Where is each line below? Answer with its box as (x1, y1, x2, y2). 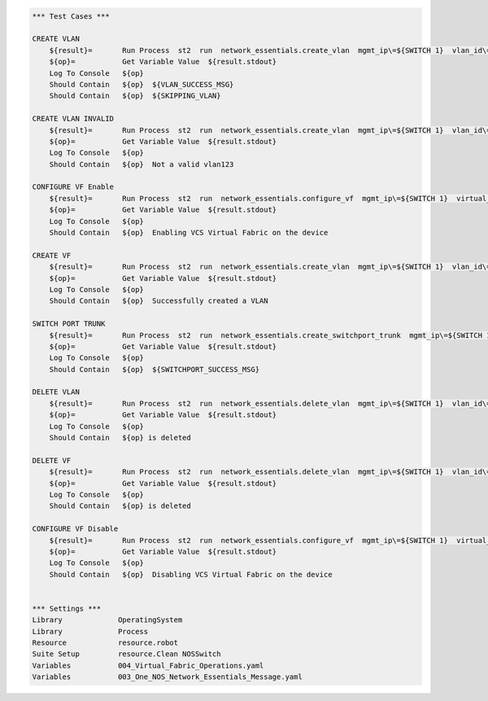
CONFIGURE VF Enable (32, 182, 114, 191)
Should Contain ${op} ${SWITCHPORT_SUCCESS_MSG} (49, 365, 260, 374)
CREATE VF (32, 251, 72, 260)
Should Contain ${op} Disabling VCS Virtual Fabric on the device (49, 570, 333, 579)
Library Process (32, 627, 149, 636)
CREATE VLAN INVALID (32, 114, 114, 124)
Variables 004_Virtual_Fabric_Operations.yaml (32, 660, 264, 670)
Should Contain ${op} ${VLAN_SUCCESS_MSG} (49, 80, 234, 89)
